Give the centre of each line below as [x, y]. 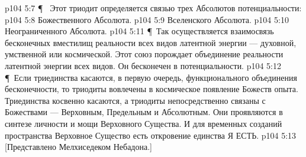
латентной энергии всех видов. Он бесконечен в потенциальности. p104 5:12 [143, 65]
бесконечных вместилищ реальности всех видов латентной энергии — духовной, [151, 42]
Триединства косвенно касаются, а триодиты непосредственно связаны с [135, 100]
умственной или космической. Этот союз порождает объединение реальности [144, 54]
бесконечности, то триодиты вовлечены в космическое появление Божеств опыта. [152, 89]
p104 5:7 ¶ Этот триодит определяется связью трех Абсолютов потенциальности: [153, 8]
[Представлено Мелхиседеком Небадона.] [78, 147]
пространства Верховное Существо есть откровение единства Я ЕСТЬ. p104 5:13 [151, 135]
